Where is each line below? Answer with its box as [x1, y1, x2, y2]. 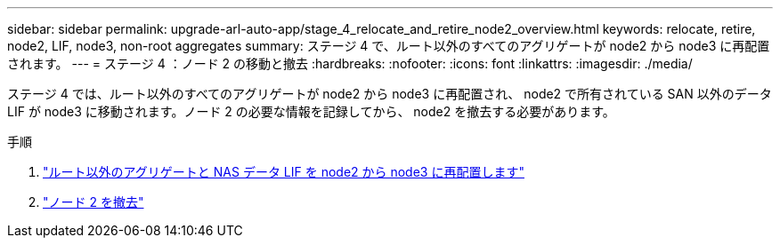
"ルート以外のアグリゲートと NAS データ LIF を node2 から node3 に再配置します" [43, 164, 524, 179]
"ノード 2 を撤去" [43, 194, 144, 209]
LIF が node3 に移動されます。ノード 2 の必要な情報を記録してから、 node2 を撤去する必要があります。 [7, 104, 615, 119]
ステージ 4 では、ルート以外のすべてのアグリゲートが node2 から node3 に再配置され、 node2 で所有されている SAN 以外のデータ [7, 86, 772, 101]
